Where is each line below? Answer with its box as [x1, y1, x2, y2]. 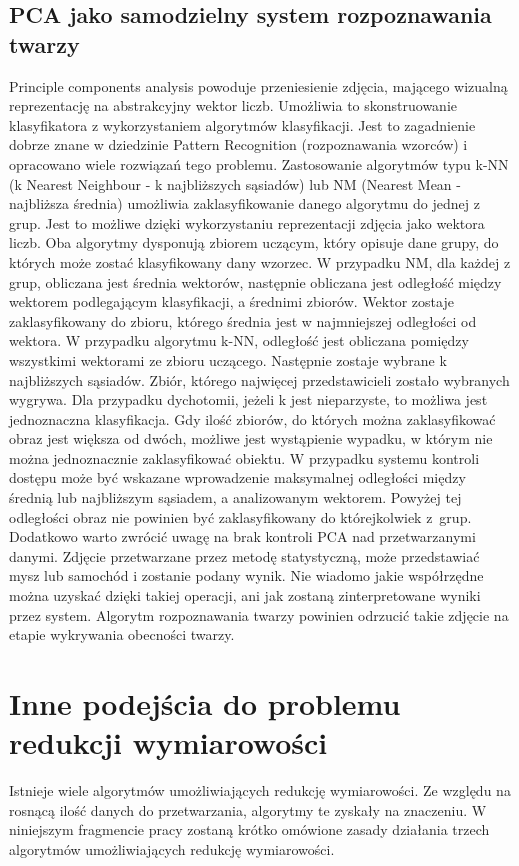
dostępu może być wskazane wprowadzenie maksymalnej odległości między [9, 467, 466, 488]
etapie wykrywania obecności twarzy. [9, 624, 235, 645]
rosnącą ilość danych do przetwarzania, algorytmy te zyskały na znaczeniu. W [9, 799, 487, 820]
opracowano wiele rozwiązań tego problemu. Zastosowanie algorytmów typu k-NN [9, 153, 509, 174]
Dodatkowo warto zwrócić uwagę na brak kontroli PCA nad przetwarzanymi [9, 526, 476, 547]
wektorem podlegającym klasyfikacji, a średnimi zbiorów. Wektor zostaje [9, 291, 454, 312]
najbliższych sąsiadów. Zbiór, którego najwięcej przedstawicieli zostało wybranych [9, 369, 510, 390]
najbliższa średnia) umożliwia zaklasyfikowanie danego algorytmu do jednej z [9, 193, 480, 214]
